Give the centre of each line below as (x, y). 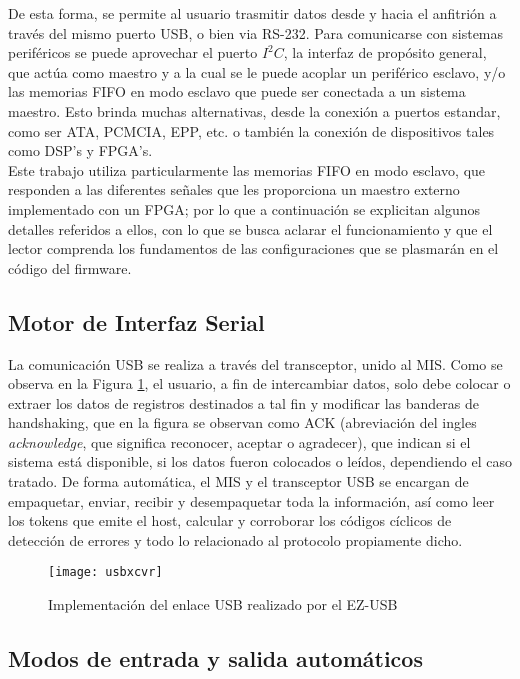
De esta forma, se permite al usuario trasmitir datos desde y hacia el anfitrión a (252, 13)
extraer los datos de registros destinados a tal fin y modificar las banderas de (244, 402)
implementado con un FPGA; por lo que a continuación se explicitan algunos (244, 208)
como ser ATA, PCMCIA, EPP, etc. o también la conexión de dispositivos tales (251, 130)
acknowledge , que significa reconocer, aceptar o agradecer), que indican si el (239, 441)
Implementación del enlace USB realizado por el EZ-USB (223, 604)
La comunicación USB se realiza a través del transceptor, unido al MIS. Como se (255, 363)
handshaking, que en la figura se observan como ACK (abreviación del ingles (242, 422)
